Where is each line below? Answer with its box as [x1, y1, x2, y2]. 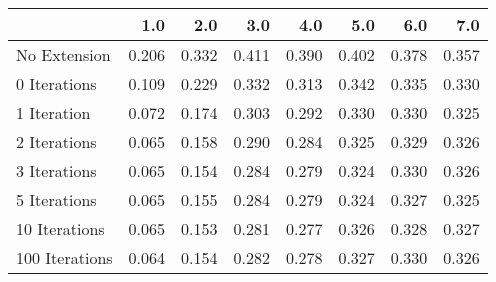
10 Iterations [16, 217, 105, 240]
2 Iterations [16, 130, 97, 153]
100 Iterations [16, 246, 113, 269]
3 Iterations [16, 159, 97, 182]
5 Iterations [16, 188, 97, 211]
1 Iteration [16, 101, 91, 124]
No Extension [16, 43, 111, 66]
